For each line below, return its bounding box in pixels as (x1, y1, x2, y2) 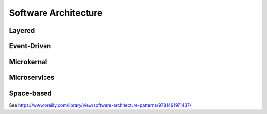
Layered (9, 26, 35, 35)
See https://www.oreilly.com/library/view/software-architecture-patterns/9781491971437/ (9, 102, 192, 108)
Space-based (9, 89, 52, 98)
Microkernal (9, 58, 47, 66)
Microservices (9, 74, 55, 82)
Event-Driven (9, 42, 51, 50)
